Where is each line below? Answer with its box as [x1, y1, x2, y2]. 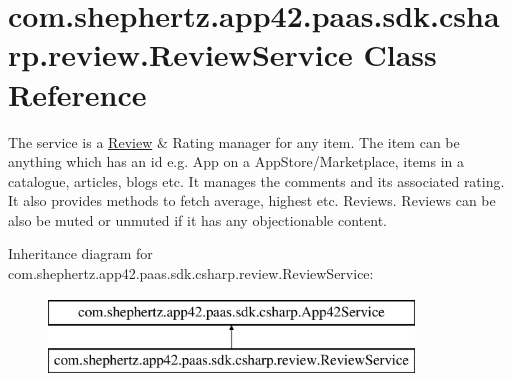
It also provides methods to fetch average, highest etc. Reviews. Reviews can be [8, 190, 496, 211]
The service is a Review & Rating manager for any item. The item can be [8, 131, 460, 152]
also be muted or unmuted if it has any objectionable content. [8, 209, 387, 230]
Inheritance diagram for [8, 243, 153, 264]
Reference [8, 73, 147, 114]
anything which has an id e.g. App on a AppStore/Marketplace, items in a [8, 151, 465, 172]
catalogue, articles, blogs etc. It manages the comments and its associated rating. [8, 170, 505, 191]
